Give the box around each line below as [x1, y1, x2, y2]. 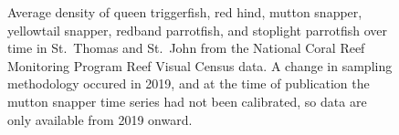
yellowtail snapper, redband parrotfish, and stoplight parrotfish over [7, 20, 387, 39]
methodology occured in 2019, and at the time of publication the [7, 74, 370, 93]
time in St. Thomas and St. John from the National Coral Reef [7, 38, 365, 57]
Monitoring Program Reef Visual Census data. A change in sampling [7, 56, 393, 75]
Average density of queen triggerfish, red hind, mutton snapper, [7, 3, 362, 21]
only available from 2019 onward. [7, 109, 193, 129]
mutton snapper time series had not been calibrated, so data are [7, 91, 367, 110]
